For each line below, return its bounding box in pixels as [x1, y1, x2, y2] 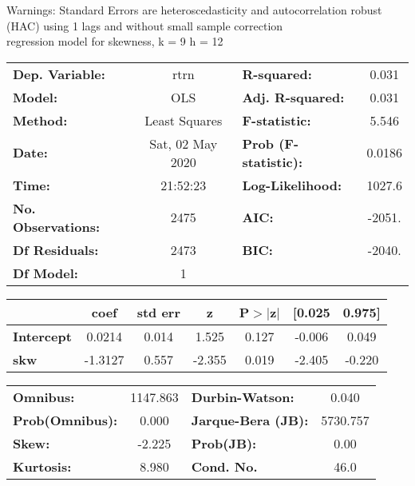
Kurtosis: [13, 456, 72, 476]
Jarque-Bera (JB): [191, 410, 309, 429]
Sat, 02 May [149, 133, 218, 153]
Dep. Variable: [13, 64, 105, 83]
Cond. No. [191, 456, 258, 476]
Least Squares [144, 110, 223, 129]
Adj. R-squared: [242, 87, 345, 106]
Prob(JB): [191, 433, 257, 452]
